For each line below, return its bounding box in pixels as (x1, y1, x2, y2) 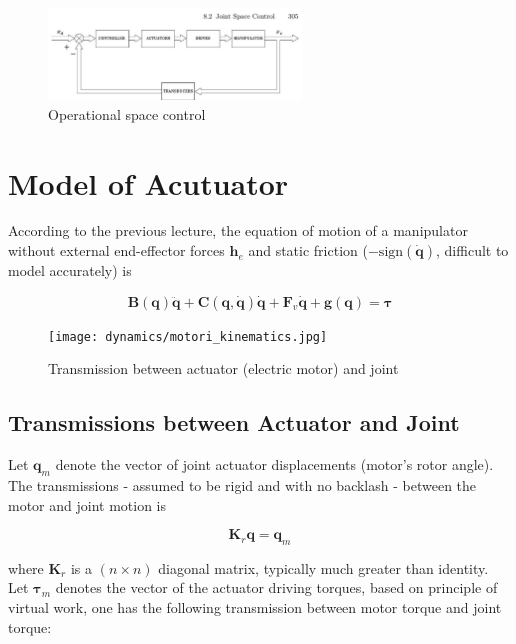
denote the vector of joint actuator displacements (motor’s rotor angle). (55, 454, 494, 475)
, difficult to (436, 240, 509, 261)
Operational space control (48, 103, 206, 124)
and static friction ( (248, 240, 368, 261)
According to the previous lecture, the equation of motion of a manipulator (8, 220, 468, 241)
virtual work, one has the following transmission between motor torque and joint (8, 597, 502, 618)
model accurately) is (8, 260, 132, 281)
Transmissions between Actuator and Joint (8, 407, 460, 438)
